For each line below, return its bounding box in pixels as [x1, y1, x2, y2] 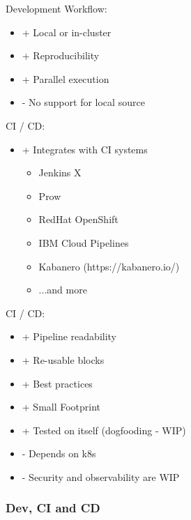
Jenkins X [38, 165, 82, 180]
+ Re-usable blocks [22, 352, 105, 367]
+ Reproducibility [22, 48, 100, 63]
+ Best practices [22, 376, 93, 390]
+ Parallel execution [22, 71, 109, 86]
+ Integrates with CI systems [22, 142, 148, 156]
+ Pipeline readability [22, 329, 117, 344]
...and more [38, 282, 87, 297]
